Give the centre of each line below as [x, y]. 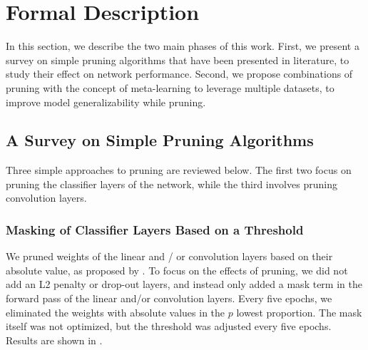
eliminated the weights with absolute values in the [116, 312]
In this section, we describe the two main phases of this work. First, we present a [183, 46]
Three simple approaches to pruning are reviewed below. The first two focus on [179, 170]
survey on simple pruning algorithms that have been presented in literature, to [178, 60]
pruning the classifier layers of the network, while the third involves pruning [172, 184]
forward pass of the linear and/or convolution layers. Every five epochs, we [169, 298]
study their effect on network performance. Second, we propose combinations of [179, 74]
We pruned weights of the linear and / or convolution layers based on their [169, 256]
